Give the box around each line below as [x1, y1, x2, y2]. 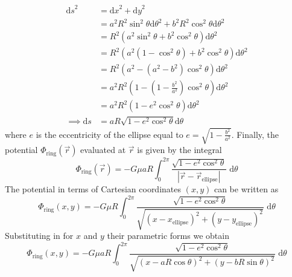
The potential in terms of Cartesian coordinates [5, 183, 182, 195]
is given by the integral [137, 143, 222, 156]
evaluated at [80, 143, 126, 156]
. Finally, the [231, 128, 279, 140]
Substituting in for [5, 229, 74, 242]
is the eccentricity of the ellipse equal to [36, 128, 183, 140]
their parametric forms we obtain [107, 229, 229, 242]
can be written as [214, 183, 279, 195]
